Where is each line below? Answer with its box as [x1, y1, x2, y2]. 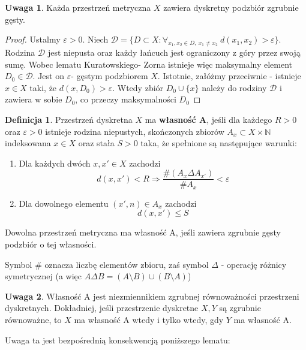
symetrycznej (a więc [5, 270, 82, 282]
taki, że [29, 81, 57, 93]
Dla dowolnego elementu [19, 197, 109, 209]
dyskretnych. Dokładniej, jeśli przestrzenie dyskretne [5, 301, 199, 314]
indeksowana [5, 137, 51, 149]
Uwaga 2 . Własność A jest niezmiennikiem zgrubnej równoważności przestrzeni [5, 289, 299, 302]
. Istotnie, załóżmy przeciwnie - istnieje [157, 70, 301, 82]
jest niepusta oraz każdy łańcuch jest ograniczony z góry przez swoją [47, 46, 301, 58]
